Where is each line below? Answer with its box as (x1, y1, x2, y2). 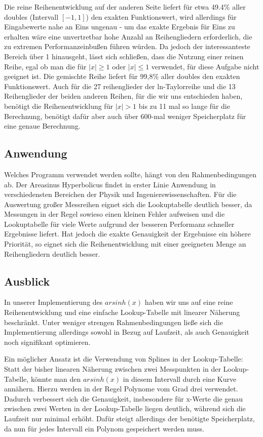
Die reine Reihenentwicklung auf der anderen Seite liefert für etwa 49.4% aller (4, 2, 246, 12)
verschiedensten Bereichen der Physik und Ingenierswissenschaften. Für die (4, 189, 237, 200)
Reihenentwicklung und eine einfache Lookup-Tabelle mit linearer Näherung (4, 307, 240, 317)
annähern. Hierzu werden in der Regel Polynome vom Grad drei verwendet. (4, 383, 238, 394)
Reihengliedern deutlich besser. (4, 248, 100, 259)
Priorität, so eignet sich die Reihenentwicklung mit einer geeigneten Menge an (4, 239, 246, 249)
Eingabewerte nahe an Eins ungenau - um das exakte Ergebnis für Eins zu (4, 21, 235, 32)
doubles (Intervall (4, 11, 59, 22)
